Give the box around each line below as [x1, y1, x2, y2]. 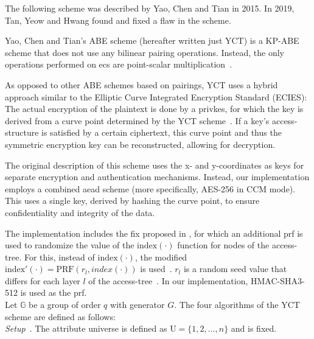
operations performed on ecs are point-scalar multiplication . [5, 58, 232, 71]
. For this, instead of [19, 250, 95, 263]
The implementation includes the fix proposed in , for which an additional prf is [5, 226, 303, 239]
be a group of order [29, 298, 101, 311]
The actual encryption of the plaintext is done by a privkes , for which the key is [5, 102, 304, 115]
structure [5, 126, 39, 139]
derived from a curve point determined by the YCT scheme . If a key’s [5, 114, 270, 127]
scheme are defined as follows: [5, 310, 116, 323]
